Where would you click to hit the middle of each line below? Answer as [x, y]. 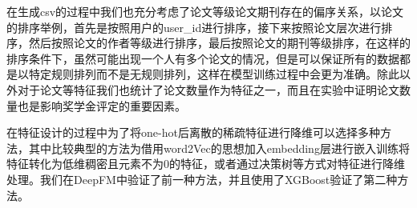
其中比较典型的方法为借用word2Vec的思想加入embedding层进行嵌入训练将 [219, 148]
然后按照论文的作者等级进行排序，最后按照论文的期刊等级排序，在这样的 [219, 43]
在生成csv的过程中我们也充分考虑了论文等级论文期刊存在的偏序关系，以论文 [205, 11]
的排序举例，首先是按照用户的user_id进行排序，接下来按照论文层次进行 [194, 27]
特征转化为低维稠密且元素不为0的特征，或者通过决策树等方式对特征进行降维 [206, 164]
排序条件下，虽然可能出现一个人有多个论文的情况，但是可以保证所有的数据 [203, 58]
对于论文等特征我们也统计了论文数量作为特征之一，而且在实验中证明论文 [208, 89]
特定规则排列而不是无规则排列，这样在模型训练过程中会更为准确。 [202, 74]
